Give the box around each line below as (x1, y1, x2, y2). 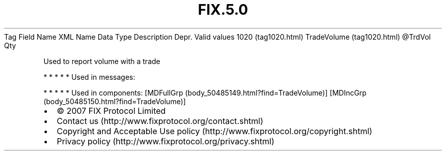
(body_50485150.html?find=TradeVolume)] (43, 97, 186, 106)
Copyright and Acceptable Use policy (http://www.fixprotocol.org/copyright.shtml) (57, 126, 373, 136)
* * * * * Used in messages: (43, 72, 135, 81)
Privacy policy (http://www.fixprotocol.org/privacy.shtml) (57, 136, 274, 146)
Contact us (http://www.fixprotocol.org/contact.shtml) (57, 115, 264, 126)
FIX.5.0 (198, 1, 248, 18)
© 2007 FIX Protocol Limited (57, 105, 166, 116)
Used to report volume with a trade (43, 56, 160, 66)
